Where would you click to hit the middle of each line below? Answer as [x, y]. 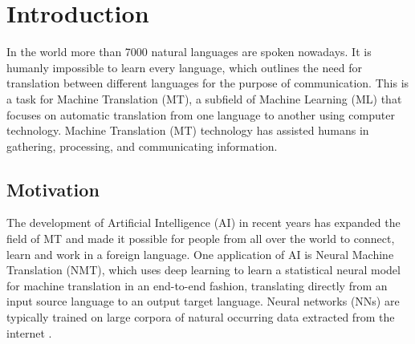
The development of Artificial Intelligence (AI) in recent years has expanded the [203, 223]
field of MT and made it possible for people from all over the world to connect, [201, 239]
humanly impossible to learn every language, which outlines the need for [184, 67]
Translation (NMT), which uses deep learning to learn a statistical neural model [203, 270]
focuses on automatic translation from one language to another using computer [201, 114]
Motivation [53, 189]
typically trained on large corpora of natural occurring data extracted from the [201, 317]
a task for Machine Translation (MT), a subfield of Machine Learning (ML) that [204, 98]
